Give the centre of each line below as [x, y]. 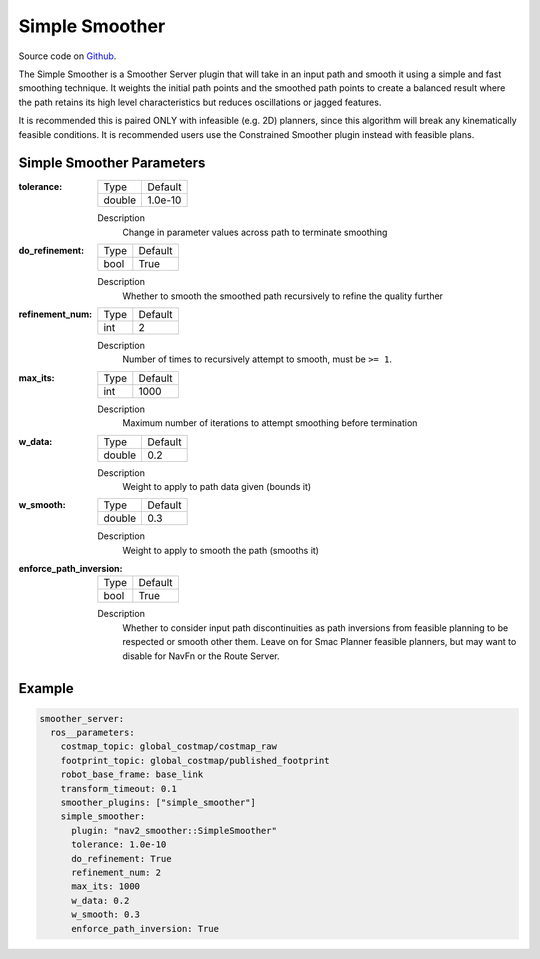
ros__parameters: [92, 733]
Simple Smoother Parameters [112, 163]
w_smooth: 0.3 [105, 914]
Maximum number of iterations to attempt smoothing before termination [270, 423]
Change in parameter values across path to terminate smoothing [255, 232]
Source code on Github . [67, 56]
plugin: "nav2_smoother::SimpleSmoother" [174, 830]
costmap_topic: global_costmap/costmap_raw [168, 746]
